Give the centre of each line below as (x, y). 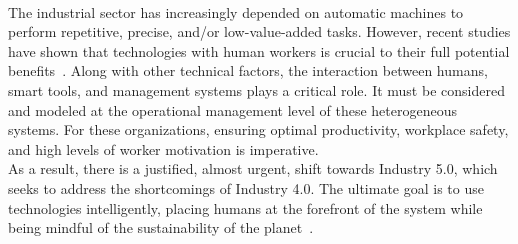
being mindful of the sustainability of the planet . (161, 227)
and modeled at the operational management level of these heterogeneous (232, 109)
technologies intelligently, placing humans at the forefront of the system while (245, 207)
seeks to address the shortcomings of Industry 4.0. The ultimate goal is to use (246, 187)
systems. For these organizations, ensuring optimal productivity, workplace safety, (258, 129)
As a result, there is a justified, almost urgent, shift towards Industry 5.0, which (253, 168)
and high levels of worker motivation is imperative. (163, 148)
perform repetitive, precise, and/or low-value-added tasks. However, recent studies (259, 31)
